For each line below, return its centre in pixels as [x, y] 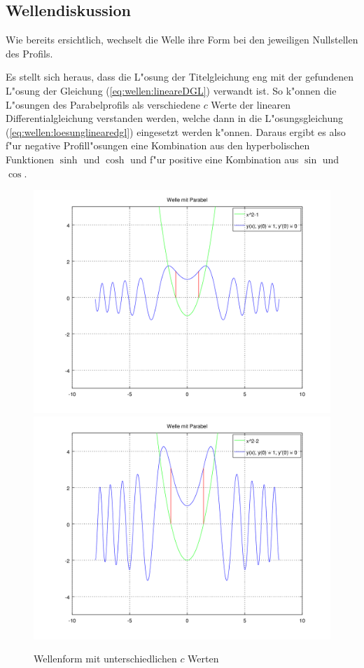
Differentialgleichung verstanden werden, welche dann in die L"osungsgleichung [174, 118]
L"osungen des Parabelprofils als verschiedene [103, 104]
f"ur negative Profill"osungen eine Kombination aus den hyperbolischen [158, 145]
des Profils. [29, 53]
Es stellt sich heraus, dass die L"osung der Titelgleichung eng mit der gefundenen [180, 77]
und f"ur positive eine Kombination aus [215, 159]
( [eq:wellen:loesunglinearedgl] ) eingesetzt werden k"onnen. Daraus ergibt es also [176, 131]
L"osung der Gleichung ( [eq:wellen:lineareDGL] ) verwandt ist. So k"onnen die [171, 90]
